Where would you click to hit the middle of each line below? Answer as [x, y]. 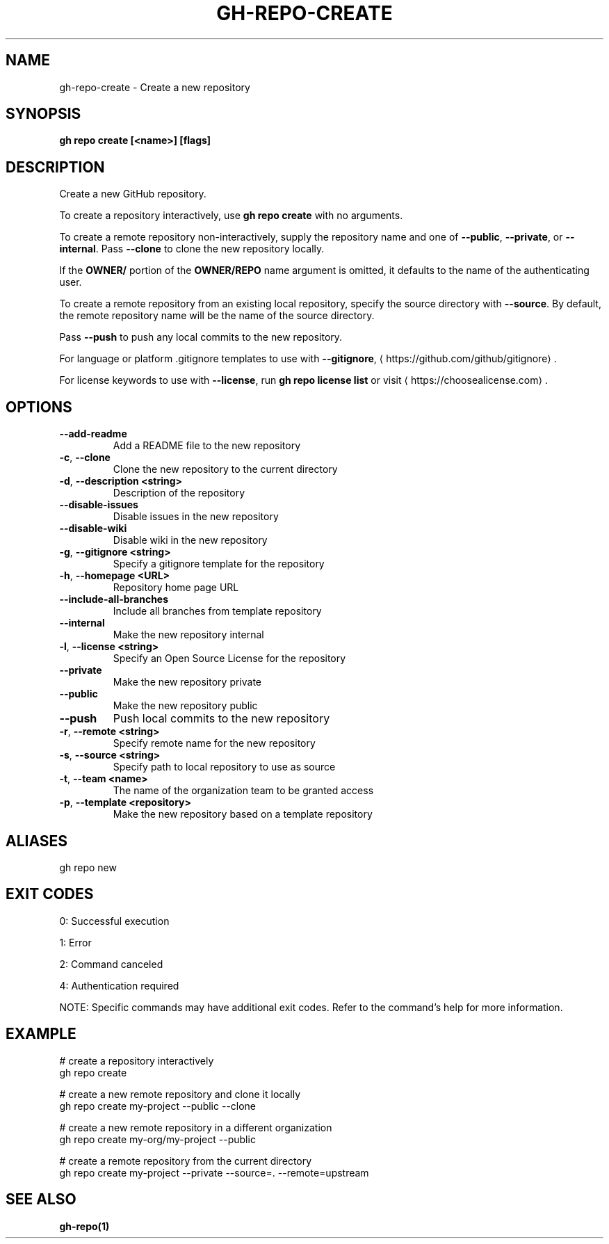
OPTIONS [39, 407]
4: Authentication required [119, 985]
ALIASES [37, 841]
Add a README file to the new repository [207, 446]
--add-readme [93, 434]
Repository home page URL [176, 588]
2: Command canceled [111, 964]
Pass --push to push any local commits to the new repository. [201, 337]
